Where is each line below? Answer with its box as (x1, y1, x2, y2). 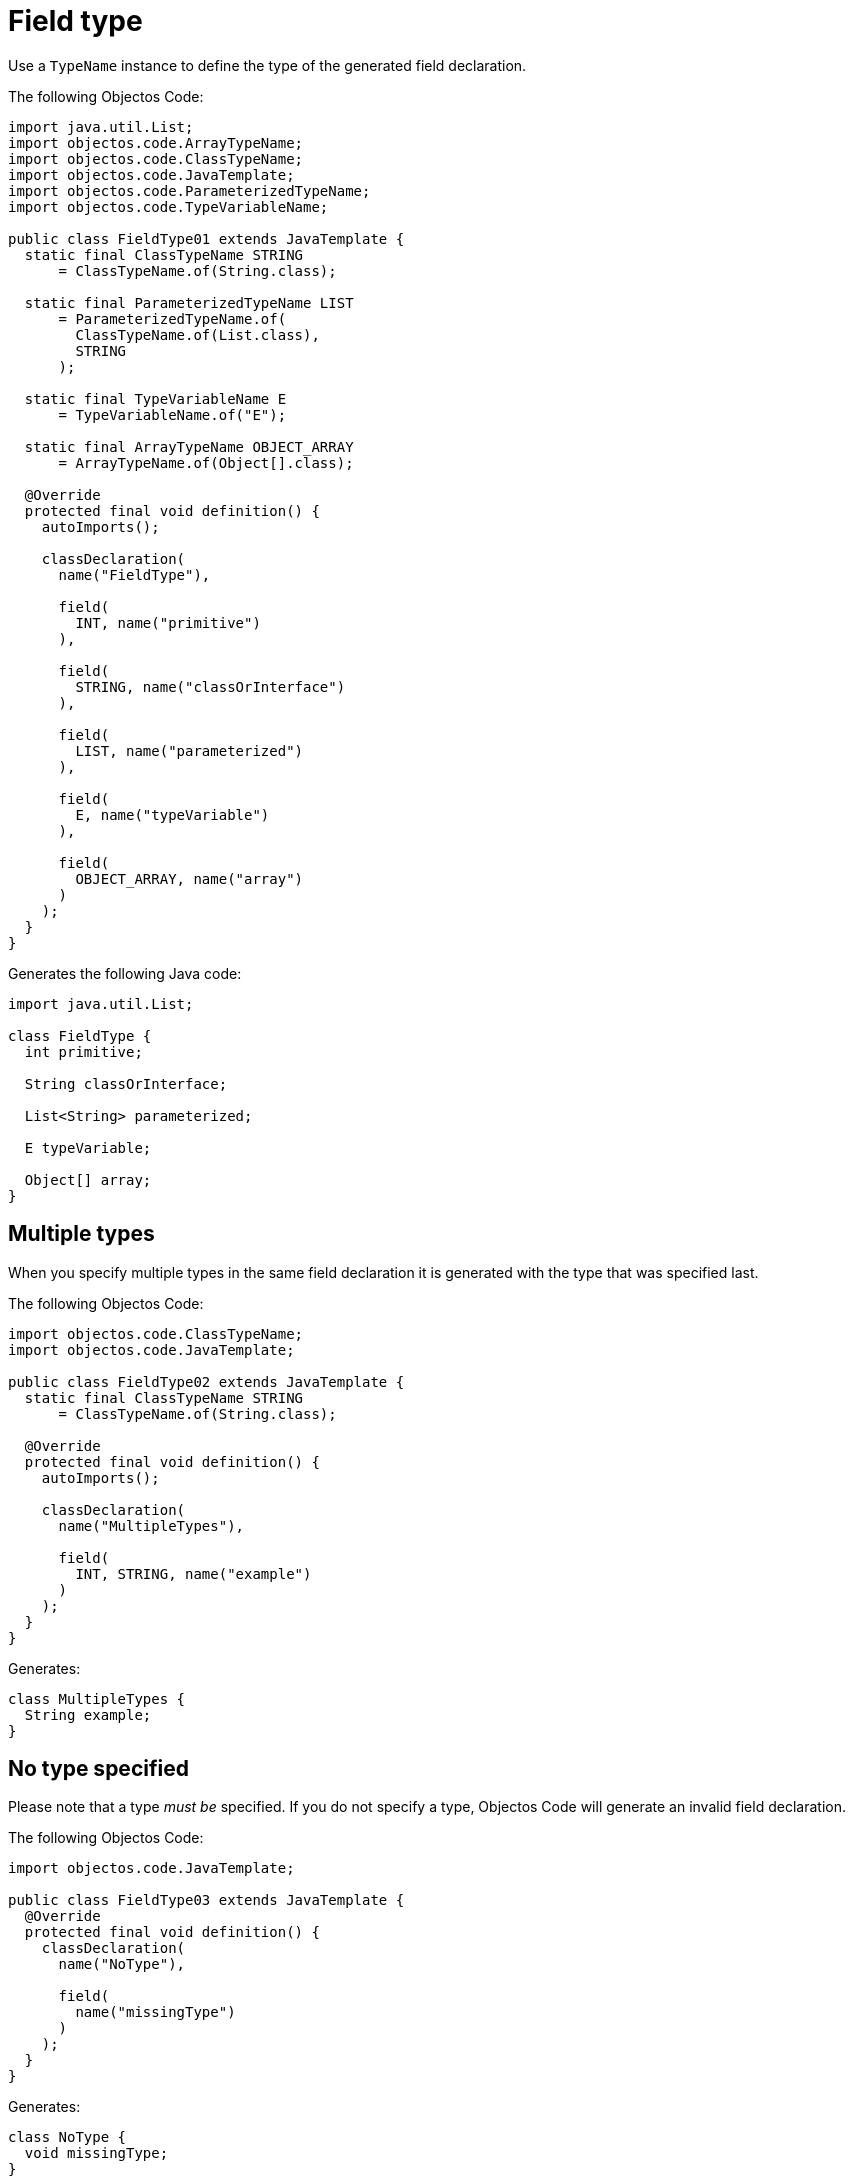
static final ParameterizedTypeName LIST (24, 294, 354, 311)
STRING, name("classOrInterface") (75, 678, 346, 695)
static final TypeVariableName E (24, 390, 287, 407)
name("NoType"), (58, 1956, 186, 1973)
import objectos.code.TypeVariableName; (8, 198, 329, 215)
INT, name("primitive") (75, 614, 261, 631)
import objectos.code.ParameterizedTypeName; (8, 182, 371, 199)
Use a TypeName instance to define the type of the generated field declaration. (8, 56, 527, 74)
